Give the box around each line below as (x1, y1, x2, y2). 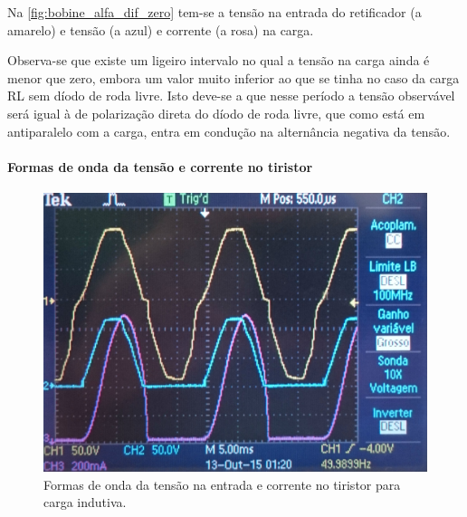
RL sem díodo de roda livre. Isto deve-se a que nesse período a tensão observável (7, 86, 455, 105)
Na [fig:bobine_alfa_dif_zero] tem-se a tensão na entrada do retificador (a (7, 3, 422, 21)
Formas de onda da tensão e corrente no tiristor (7, 157, 313, 176)
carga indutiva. (43, 493, 127, 512)
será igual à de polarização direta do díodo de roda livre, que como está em (7, 103, 425, 122)
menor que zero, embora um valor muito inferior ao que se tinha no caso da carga (7, 68, 460, 87)
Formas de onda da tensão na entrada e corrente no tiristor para (43, 474, 401, 493)
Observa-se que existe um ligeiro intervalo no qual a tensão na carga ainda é (7, 51, 430, 70)
